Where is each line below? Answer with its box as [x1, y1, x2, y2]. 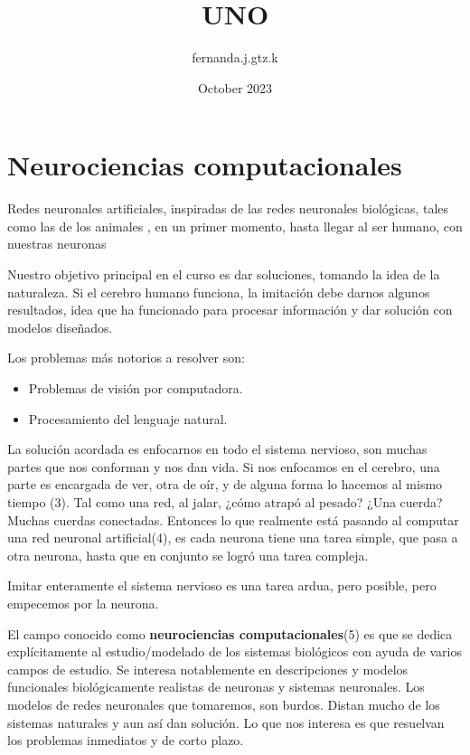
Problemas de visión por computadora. [28, 379, 243, 397]
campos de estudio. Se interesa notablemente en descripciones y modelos [7, 659, 409, 678]
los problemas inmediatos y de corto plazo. [7, 731, 244, 750]
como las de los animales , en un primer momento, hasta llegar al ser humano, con [7, 216, 463, 235]
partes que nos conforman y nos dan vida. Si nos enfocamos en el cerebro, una [7, 457, 440, 476]
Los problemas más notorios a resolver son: [7, 348, 245, 367]
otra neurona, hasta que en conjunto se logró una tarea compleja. [7, 545, 369, 564]
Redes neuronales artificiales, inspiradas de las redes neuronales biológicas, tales [7, 199, 449, 218]
